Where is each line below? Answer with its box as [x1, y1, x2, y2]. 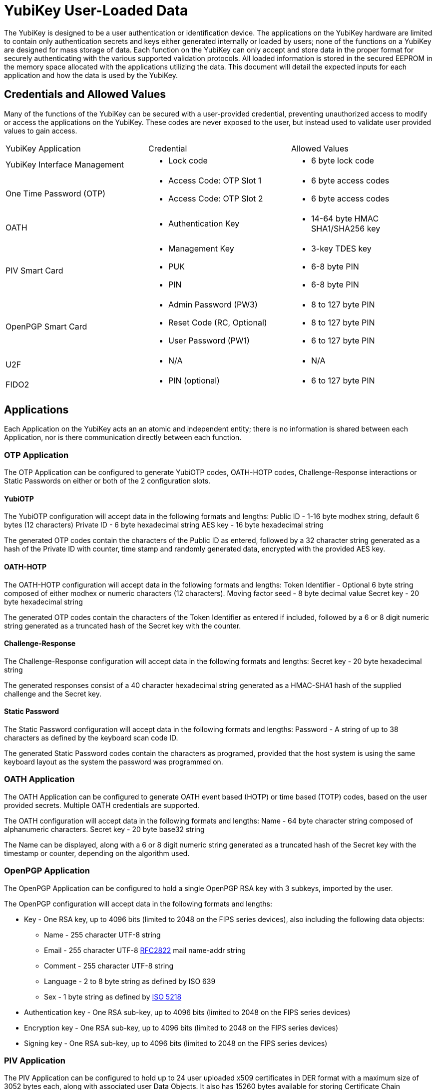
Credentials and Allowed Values [4, 88, 166, 101]
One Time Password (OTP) [5, 188, 106, 198]
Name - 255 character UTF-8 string [44, 930, 161, 939]
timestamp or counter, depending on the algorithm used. [4, 848, 190, 857]
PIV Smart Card [5, 265, 63, 275]
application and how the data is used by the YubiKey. [4, 70, 178, 79]
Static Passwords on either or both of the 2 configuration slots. [4, 476, 211, 485]
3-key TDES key [311, 243, 372, 253]
